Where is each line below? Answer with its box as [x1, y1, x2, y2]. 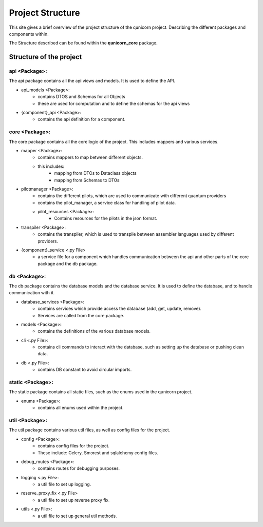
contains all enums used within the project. [38, 405, 124, 411]
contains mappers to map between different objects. [38, 154, 143, 161]
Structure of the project [9, 53, 82, 61]
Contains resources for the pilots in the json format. [54, 215, 158, 222]
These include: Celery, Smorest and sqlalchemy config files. [38, 449, 158, 456]
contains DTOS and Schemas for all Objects [38, 94, 126, 100]
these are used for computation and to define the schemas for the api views [38, 101, 190, 106]
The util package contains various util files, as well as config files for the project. [9, 427, 170, 433]
